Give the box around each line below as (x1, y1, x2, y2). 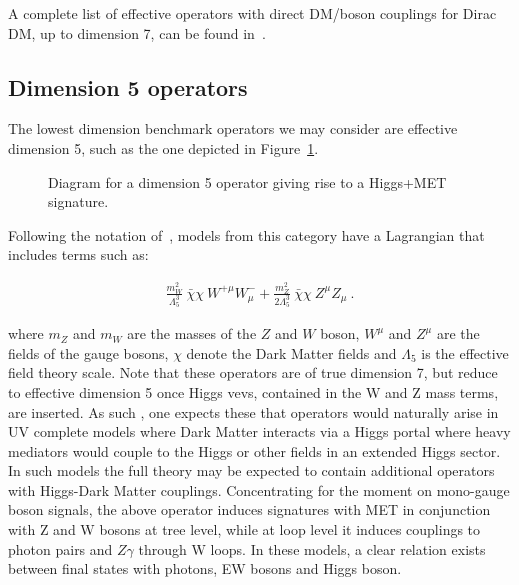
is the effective (421, 342, 509, 363)
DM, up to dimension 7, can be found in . (8, 22, 266, 43)
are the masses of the (127, 323, 257, 344)
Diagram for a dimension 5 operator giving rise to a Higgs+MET (48, 171, 447, 192)
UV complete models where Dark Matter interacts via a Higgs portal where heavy (8, 421, 511, 442)
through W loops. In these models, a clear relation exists (138, 538, 486, 559)
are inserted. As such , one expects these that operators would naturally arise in (8, 401, 499, 422)
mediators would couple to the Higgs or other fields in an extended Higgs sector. (8, 440, 501, 461)
